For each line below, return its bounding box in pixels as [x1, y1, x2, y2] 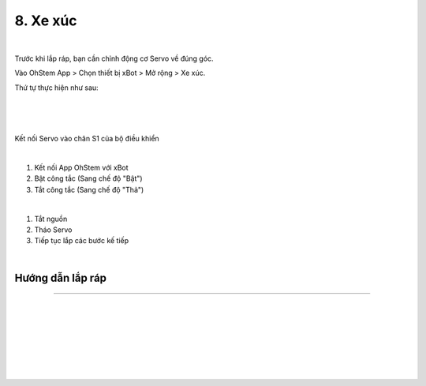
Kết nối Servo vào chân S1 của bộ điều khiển [14, 134, 159, 144]
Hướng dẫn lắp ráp [14, 271, 106, 284]
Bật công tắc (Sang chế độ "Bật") [34, 174, 143, 183]
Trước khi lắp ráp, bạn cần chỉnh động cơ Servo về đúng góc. [14, 54, 214, 63]
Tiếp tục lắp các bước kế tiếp [34, 236, 129, 245]
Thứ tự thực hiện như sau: [14, 83, 99, 92]
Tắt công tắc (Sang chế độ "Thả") [34, 185, 144, 194]
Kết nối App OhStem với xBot [34, 163, 129, 173]
